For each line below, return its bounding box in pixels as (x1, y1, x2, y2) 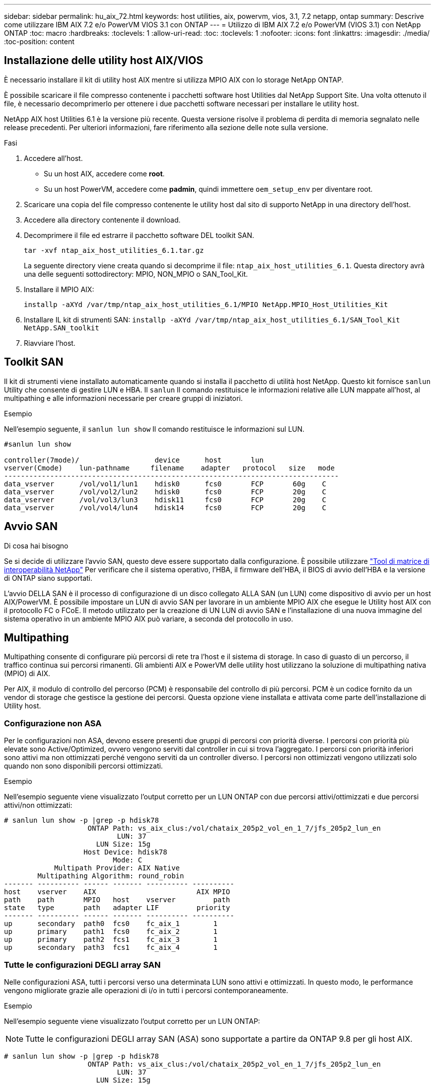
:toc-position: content (4, 37, 74, 46)
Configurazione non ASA (4, 718, 102, 728)
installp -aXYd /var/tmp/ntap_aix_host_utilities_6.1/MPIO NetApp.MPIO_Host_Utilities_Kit (24, 300, 388, 309)
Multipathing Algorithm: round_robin (37, 872, 184, 880)
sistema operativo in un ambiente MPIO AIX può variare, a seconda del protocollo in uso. (4, 614, 293, 623)
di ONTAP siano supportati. (4, 573, 92, 582)
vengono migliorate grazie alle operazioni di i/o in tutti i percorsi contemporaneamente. (4, 986, 289, 995)
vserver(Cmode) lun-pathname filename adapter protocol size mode (4, 464, 335, 472)
